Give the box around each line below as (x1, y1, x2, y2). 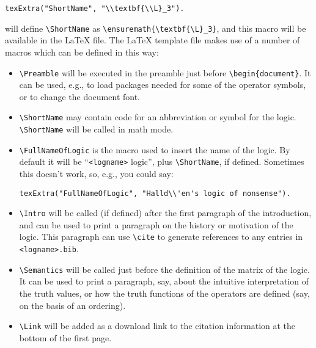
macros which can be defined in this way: (5, 45, 159, 58)
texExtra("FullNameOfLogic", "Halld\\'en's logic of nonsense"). (19, 189, 291, 198)
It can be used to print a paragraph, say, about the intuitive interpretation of (19, 275, 309, 288)
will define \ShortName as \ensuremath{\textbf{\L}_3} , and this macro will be (5, 21, 306, 34)
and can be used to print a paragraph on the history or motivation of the (19, 218, 293, 231)
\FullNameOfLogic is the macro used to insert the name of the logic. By (19, 143, 290, 156)
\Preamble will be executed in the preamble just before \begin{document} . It (19, 66, 311, 79)
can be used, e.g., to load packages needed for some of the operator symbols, (19, 78, 306, 91)
